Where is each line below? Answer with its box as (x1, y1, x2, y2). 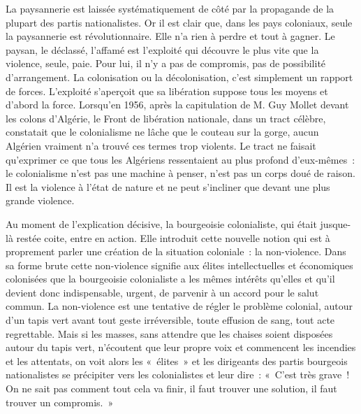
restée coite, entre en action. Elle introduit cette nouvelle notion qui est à (16, 230, 330, 245)
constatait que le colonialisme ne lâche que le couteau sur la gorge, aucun (6, 124, 319, 139)
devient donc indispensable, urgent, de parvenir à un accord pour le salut (6, 285, 319, 299)
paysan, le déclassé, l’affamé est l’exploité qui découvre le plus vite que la (6, 42, 319, 57)
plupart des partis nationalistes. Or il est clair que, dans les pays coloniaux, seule (6, 15, 353, 29)
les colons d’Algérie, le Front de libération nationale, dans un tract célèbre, (6, 110, 326, 125)
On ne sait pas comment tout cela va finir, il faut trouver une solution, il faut (6, 381, 337, 396)
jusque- (320, 216, 351, 231)
